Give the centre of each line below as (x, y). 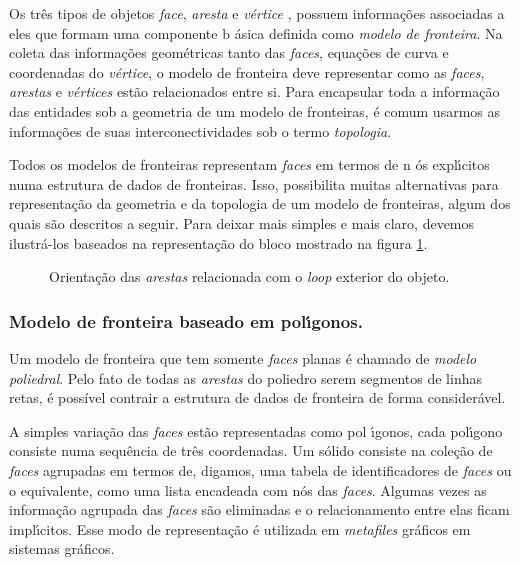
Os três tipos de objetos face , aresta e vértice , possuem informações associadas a (257, 13)
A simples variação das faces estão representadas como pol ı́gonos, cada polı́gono (256, 430)
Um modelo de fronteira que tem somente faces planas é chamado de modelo (243, 357)
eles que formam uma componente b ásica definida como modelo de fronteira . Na (256, 32)
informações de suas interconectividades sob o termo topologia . (200, 130)
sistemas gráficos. (62, 548)
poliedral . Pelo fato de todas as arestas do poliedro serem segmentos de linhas (245, 377)
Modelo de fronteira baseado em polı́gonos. (186, 320)
